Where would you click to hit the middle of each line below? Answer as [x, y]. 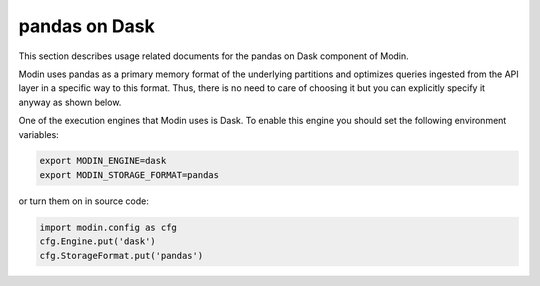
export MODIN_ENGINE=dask [103, 161]
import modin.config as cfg [108, 227]
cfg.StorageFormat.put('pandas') [121, 255]
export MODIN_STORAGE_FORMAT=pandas [129, 174]
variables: [38, 134]
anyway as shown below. [70, 102]
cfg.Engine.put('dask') [98, 241]
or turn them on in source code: [83, 201]
